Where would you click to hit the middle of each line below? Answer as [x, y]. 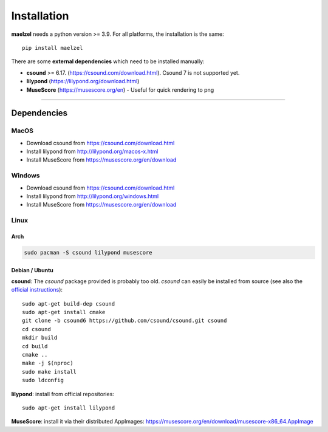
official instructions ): [37, 290]
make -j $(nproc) [48, 363]
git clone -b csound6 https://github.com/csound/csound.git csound [125, 321]
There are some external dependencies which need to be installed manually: [108, 61]
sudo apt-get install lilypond [69, 408]
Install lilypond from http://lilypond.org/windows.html [93, 196]
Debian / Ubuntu [32, 270]
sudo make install [50, 372]
